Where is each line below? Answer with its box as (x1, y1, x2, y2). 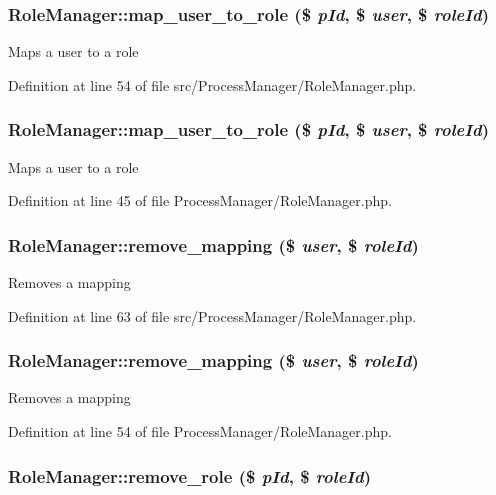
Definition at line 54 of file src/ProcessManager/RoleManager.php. (8, 74, 417, 95)
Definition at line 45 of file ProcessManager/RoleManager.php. (8, 190, 392, 211)
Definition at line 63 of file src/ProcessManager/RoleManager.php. (8, 305, 417, 326)
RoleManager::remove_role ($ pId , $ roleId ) (8, 463, 372, 488)
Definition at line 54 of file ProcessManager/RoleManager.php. (8, 421, 392, 442)
